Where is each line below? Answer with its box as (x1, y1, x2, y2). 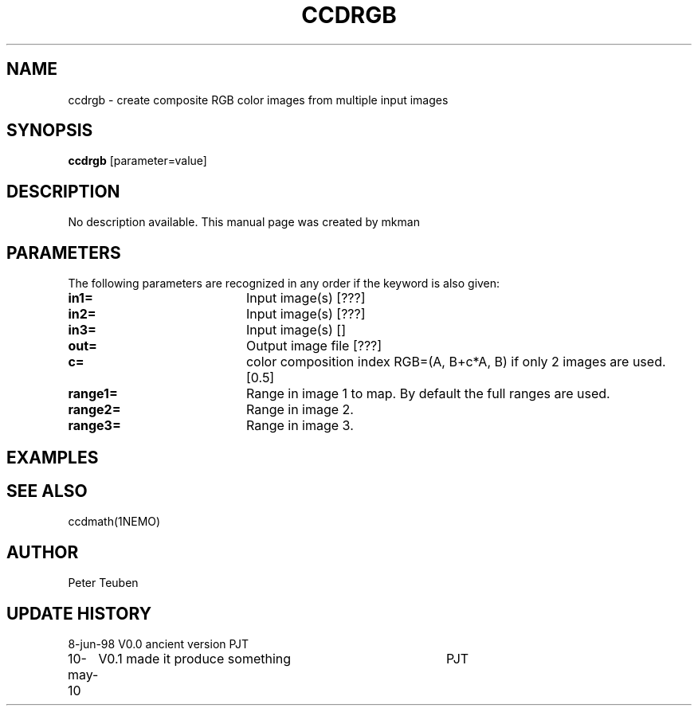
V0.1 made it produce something (98, 651, 292, 667)
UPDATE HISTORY (6, 603, 152, 624)
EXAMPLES (6, 447, 99, 467)
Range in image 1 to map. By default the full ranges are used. (245, 385, 610, 402)
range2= (68, 401, 121, 418)
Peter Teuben (68, 576, 139, 590)
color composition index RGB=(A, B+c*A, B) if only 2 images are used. (245, 354, 666, 370)
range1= (68, 385, 118, 402)
